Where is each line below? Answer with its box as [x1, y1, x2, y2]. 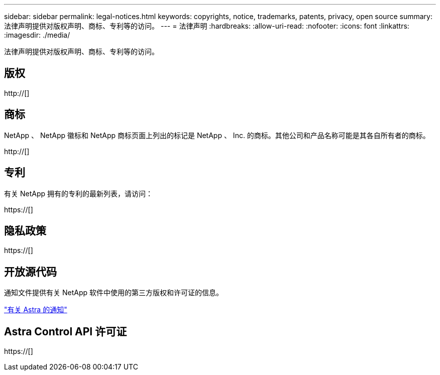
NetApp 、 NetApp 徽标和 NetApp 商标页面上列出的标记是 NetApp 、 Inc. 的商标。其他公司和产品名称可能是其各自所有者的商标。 [4, 131, 430, 140]
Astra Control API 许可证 [4, 325, 127, 338]
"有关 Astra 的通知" [4, 305, 67, 314]
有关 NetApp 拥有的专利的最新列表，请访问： [4, 189, 153, 198]
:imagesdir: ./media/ [4, 31, 70, 39]
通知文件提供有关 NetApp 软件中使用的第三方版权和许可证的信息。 [4, 288, 223, 297]
